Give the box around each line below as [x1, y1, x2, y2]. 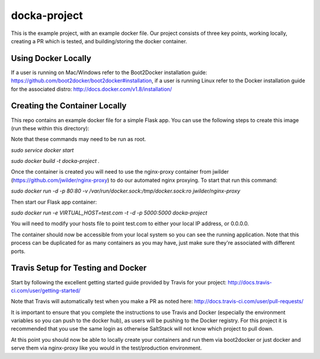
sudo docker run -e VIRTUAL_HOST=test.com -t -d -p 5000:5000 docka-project [11, 209, 207, 216]
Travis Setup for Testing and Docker [11, 263, 147, 273]
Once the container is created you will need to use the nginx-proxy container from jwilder [11, 168, 229, 175]
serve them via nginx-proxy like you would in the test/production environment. [11, 344, 202, 352]
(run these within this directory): [11, 124, 89, 132]
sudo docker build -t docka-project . [11, 158, 100, 165]
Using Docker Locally [11, 53, 92, 63]
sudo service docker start [11, 146, 74, 153]
